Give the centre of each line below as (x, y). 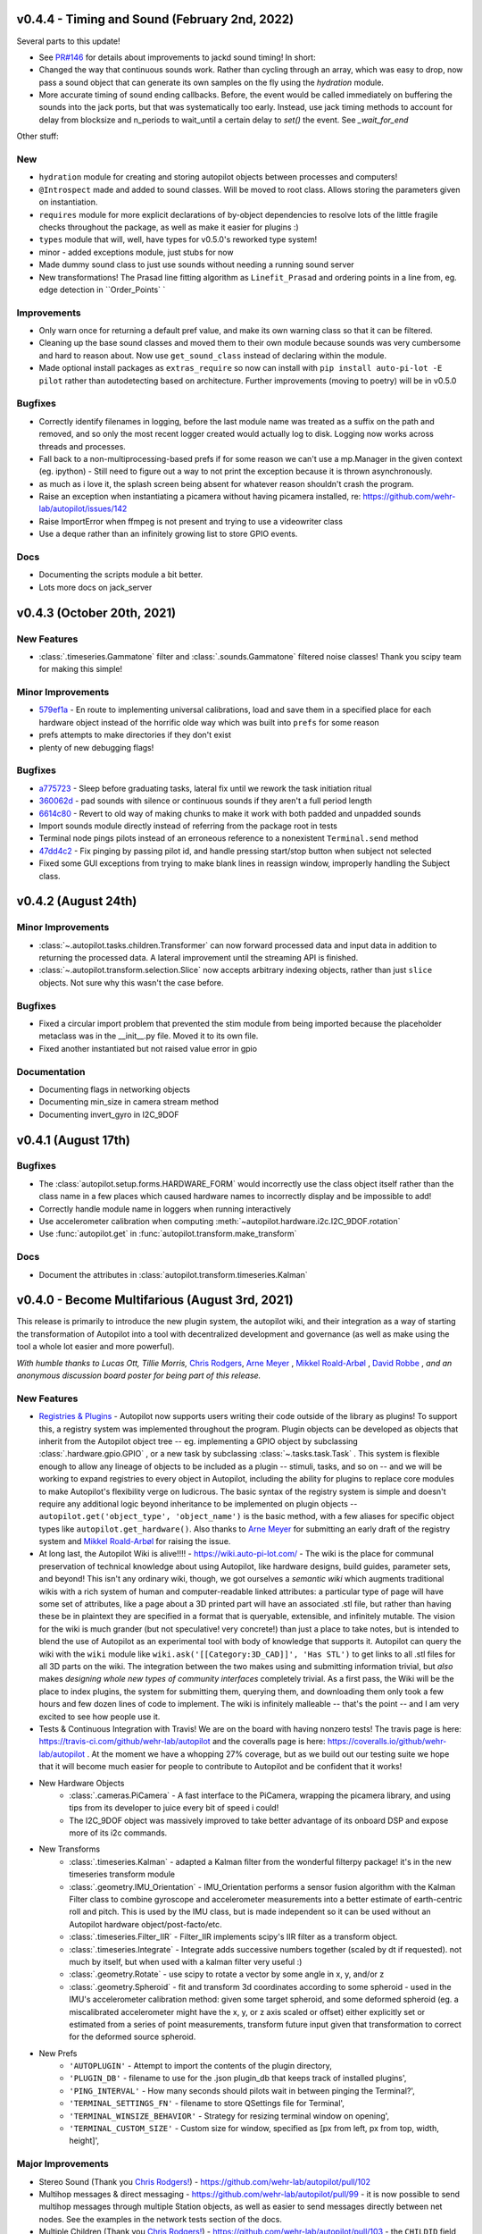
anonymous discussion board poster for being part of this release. (139, 1375)
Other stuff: (38, 136)
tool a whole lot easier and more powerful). (96, 1347)
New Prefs (58, 2053)
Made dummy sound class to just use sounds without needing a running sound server (196, 265)
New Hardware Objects (82, 1783)
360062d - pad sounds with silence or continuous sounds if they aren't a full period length (205, 801)
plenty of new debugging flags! (96, 747)
